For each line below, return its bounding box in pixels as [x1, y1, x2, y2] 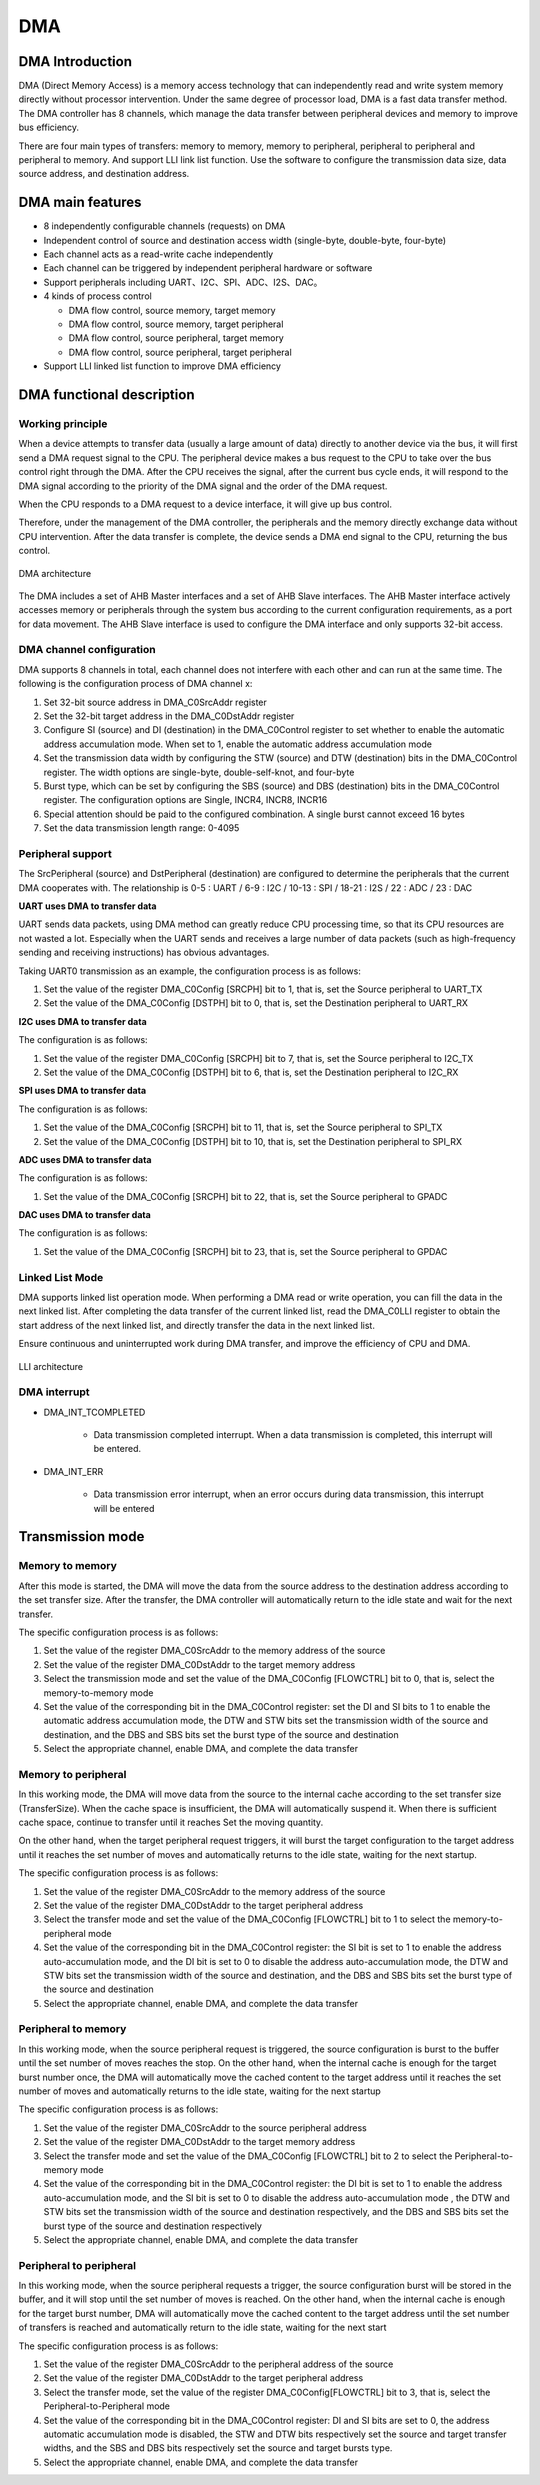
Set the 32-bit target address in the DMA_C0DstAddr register [43, 710, 295, 722]
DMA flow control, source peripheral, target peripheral [68, 346, 292, 358]
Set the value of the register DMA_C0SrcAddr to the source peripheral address [43, 2121, 367, 2134]
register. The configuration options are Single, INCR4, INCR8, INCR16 [43, 794, 328, 806]
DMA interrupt [18, 1385, 90, 1399]
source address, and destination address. [18, 168, 190, 180]
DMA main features [18, 194, 142, 211]
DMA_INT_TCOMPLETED [43, 1406, 146, 1418]
